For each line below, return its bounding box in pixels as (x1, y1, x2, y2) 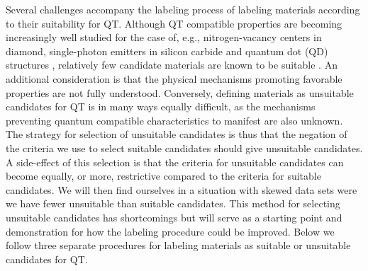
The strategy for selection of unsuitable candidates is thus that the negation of (6, 127, 347, 142)
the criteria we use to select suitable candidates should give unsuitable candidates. (6, 140, 363, 155)
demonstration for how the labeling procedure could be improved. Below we (6, 224, 335, 238)
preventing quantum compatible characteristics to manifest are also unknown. (6, 113, 343, 127)
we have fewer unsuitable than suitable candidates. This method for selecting (6, 196, 340, 211)
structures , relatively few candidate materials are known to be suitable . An (6, 57, 338, 72)
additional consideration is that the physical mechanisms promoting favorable (6, 71, 342, 86)
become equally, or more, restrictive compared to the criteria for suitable (6, 168, 321, 183)
